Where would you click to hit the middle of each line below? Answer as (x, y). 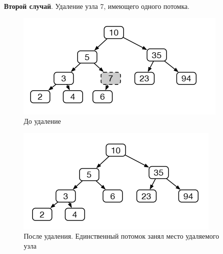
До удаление (43, 121)
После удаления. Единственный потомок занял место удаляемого (121, 236)
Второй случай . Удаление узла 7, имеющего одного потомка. (97, 6)
